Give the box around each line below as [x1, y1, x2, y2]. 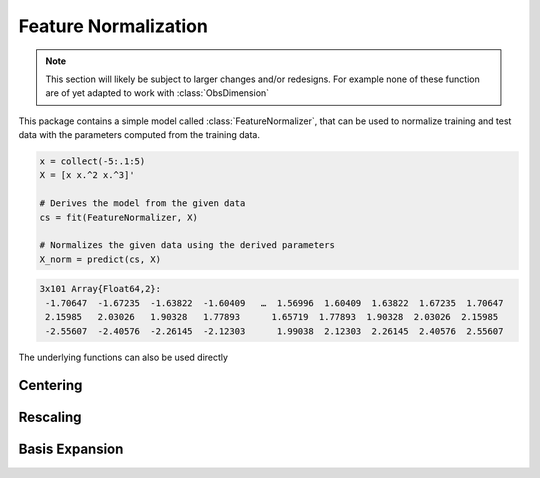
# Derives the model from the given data [39, 198, 246, 209]
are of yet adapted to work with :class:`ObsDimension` [45, 87, 270, 99]
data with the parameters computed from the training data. [18, 129, 260, 141]
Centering [18, 377, 83, 394]
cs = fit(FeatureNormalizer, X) [39, 211, 199, 223]
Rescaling [18, 409, 82, 426]
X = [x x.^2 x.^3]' [39, 170, 135, 181]
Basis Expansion [18, 441, 124, 458]
